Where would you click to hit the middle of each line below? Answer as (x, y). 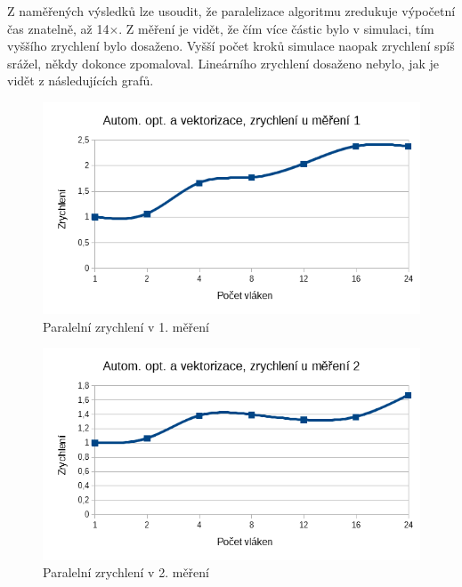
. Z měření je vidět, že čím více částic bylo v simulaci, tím (276, 28)
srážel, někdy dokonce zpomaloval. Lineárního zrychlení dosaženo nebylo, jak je (223, 63)
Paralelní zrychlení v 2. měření (126, 572)
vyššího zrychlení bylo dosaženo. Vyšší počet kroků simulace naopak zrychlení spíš (231, 46)
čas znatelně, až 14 (58, 28)
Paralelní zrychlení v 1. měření (126, 326)
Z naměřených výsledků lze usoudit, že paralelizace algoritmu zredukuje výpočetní (231, 11)
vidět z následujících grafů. (81, 80)
